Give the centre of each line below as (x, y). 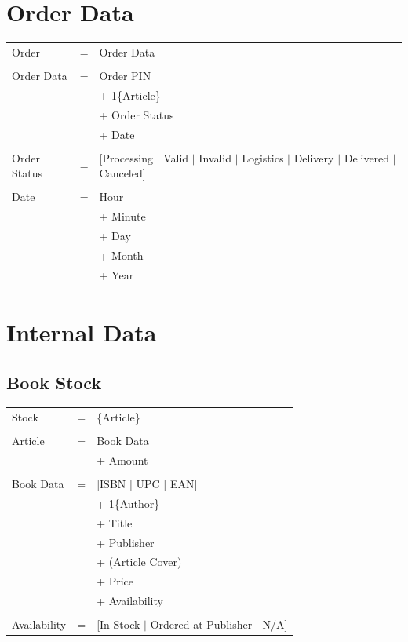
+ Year (117, 274)
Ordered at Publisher (201, 624)
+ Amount (122, 460)
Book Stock (54, 382)
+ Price (115, 581)
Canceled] (122, 173)
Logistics (263, 157)
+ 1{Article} (130, 95)
